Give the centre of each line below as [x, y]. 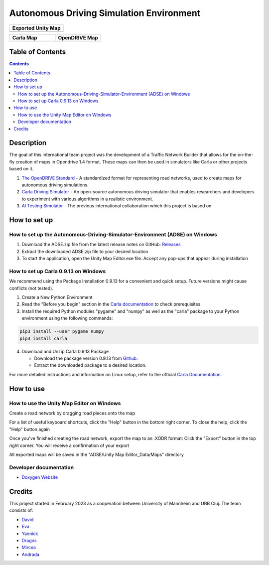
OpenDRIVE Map [78, 37]
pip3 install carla [43, 338]
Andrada [31, 554]
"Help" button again [29, 429]
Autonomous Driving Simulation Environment [105, 13]
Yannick [30, 534]
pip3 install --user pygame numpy [62, 332]
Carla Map [25, 37]
